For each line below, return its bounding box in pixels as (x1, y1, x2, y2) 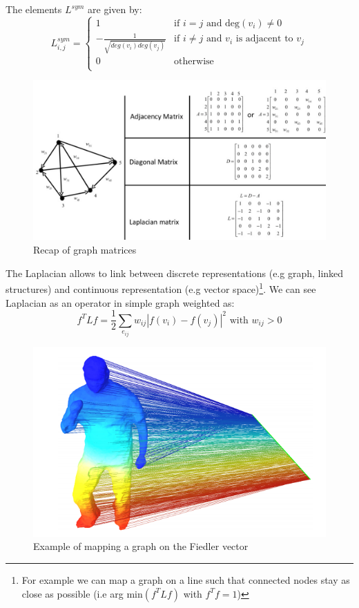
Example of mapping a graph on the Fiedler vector (33, 539, 249, 553)
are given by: (88, 2, 142, 16)
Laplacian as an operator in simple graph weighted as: (6, 295, 235, 310)
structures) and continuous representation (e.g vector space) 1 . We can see (6, 280, 316, 296)
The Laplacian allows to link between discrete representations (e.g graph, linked (6, 265, 344, 280)
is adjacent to (235, 34, 293, 44)
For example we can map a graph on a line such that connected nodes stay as (21, 572, 350, 587)
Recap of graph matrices (33, 243, 137, 257)
